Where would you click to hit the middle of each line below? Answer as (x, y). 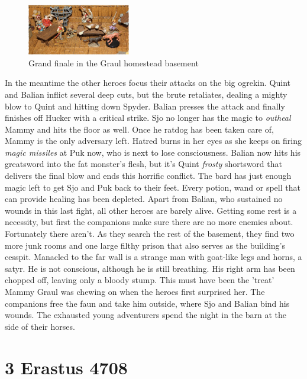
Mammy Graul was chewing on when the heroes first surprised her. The (135, 291)
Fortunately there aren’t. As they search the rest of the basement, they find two (150, 234)
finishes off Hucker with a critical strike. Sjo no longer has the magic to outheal (148, 118)
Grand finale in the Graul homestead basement (114, 62)
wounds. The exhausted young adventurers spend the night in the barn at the (146, 315)
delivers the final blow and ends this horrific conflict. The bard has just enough (148, 176)
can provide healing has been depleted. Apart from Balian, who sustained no (144, 199)
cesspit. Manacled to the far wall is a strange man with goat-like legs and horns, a (153, 257)
